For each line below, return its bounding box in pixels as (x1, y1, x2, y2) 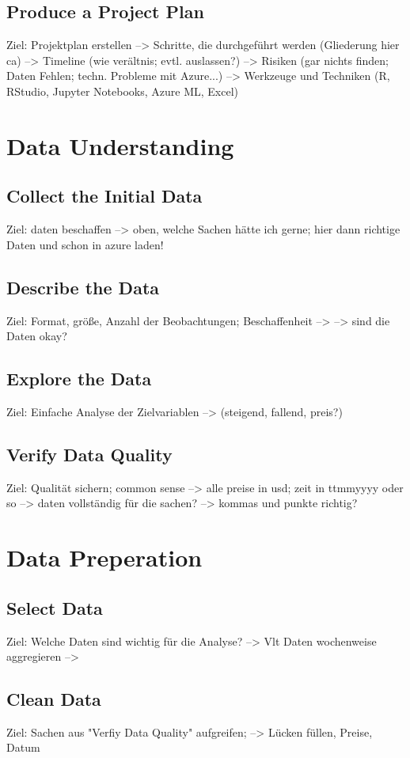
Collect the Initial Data (6, 184, 203, 208)
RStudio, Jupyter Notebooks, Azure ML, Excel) (6, 82, 239, 99)
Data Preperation (6, 541, 203, 574)
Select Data (6, 595, 103, 620)
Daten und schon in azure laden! (6, 236, 164, 252)
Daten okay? (6, 328, 67, 344)
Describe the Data (6, 275, 160, 299)
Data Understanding (6, 129, 234, 161)
